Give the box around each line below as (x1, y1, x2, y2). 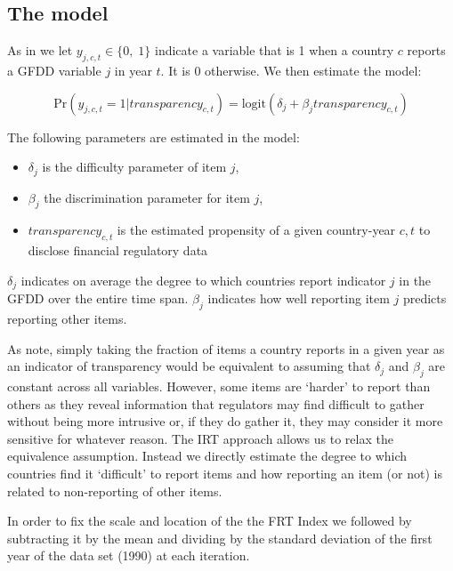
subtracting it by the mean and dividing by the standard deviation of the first (7, 528, 433, 547)
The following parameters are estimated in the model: (7, 127, 300, 146)
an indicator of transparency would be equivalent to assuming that (7, 357, 371, 375)
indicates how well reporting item (207, 289, 390, 308)
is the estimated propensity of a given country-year (117, 221, 396, 239)
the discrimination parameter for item (44, 188, 250, 206)
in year (114, 61, 152, 79)
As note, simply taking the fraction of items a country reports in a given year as (7, 339, 445, 358)
